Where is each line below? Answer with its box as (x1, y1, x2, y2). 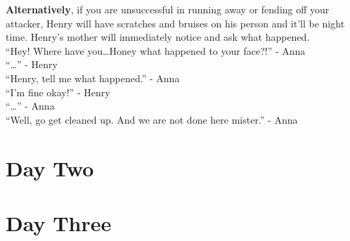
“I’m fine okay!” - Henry (6, 84, 110, 99)
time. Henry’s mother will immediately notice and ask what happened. (6, 30, 310, 44)
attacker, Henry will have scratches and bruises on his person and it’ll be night (6, 15, 345, 30)
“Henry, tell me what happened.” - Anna (6, 70, 180, 85)
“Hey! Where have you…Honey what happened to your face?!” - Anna (6, 43, 306, 58)
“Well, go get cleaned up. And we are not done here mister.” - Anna (6, 112, 298, 126)
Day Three (6, 208, 112, 237)
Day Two (6, 153, 94, 182)
